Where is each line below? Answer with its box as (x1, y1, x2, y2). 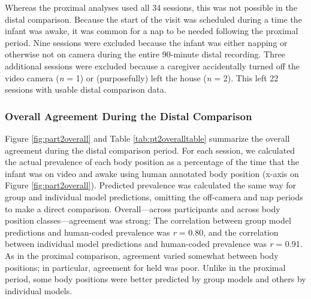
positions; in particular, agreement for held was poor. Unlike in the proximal (5, 261, 286, 273)
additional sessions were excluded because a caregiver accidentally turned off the (5, 59, 300, 72)
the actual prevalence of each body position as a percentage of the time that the (5, 155, 299, 168)
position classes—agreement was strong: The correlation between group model (5, 214, 291, 227)
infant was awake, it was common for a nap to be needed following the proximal (5, 25, 298, 37)
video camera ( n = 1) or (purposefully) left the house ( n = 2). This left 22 (5, 71, 279, 84)
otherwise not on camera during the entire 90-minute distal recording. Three (5, 48, 285, 60)
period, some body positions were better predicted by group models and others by (5, 273, 306, 285)
